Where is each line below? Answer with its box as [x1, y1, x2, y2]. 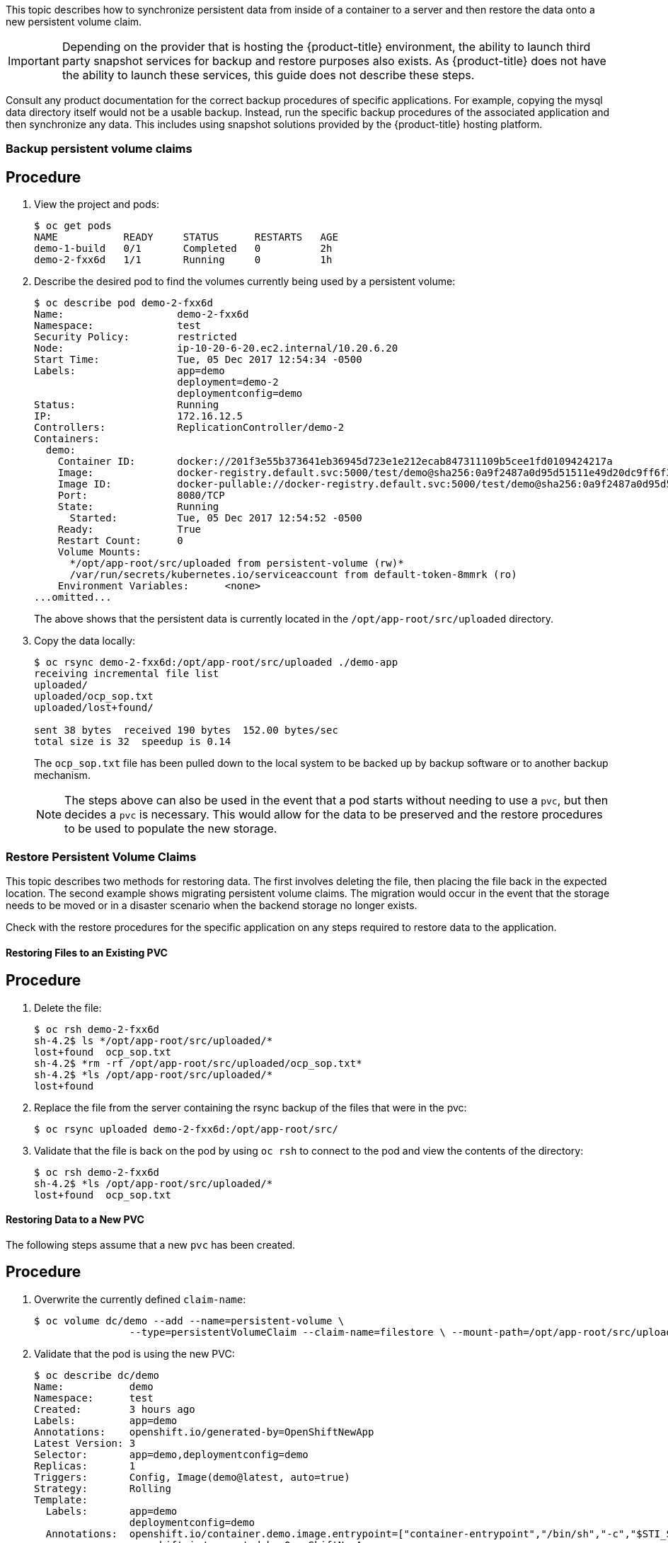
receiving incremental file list [34, 668, 219, 680]
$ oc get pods [34, 220, 112, 232]
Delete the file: [34, 1001, 102, 1014]
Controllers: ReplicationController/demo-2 [34, 422, 345, 434]
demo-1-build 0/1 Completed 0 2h [34, 243, 333, 255]
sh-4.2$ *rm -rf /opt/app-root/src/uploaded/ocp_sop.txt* [34, 1057, 362, 1069]
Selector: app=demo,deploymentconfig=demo [34, 1448, 309, 1460]
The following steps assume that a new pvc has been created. [6, 1238, 296, 1251]
